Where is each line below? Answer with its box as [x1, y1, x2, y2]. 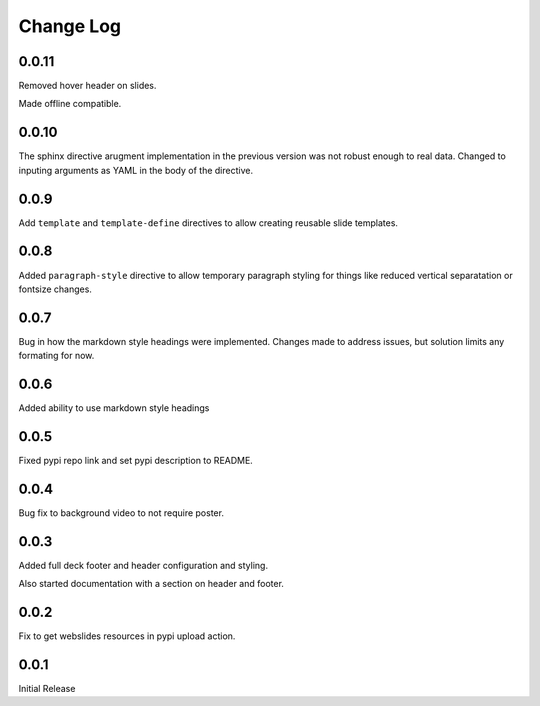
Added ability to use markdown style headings [18, 402, 210, 414]
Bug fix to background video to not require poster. [18, 506, 225, 519]
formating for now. [18, 350, 95, 362]
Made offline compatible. [18, 98, 122, 110]
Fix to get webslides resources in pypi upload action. [18, 630, 236, 642]
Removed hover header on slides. [18, 80, 157, 92]
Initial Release [18, 683, 76, 695]
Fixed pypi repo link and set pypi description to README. [18, 455, 254, 467]
